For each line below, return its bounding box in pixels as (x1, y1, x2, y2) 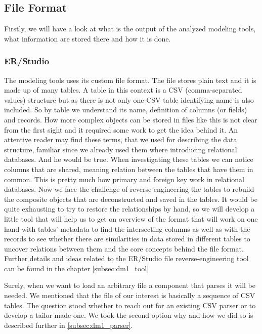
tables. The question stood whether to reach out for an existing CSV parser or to (4, 300, 256, 310)
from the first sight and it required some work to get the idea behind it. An (4, 124, 238, 135)
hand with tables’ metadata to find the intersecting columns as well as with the (4, 223, 250, 234)
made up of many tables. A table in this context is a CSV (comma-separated (4, 85, 242, 95)
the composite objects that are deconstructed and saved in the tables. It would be (4, 193, 257, 204)
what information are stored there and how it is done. (4, 33, 171, 44)
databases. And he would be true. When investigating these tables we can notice (4, 154, 253, 164)
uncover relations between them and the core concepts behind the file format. (4, 243, 244, 254)
